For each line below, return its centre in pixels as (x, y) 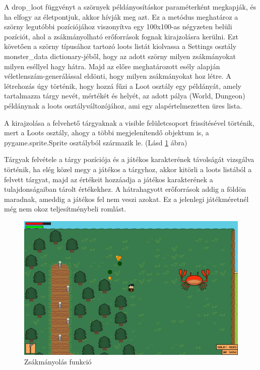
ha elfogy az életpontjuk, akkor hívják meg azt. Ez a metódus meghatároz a (121, 16)
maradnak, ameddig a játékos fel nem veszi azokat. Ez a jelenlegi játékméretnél (126, 199)
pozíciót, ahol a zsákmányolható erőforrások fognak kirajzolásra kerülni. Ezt (121, 36)
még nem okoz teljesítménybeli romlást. (65, 209)
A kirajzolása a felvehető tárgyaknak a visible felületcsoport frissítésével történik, (129, 122)
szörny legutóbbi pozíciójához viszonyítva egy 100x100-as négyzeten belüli (118, 27)
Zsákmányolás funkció (58, 362)
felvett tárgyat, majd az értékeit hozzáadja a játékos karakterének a (109, 179)
